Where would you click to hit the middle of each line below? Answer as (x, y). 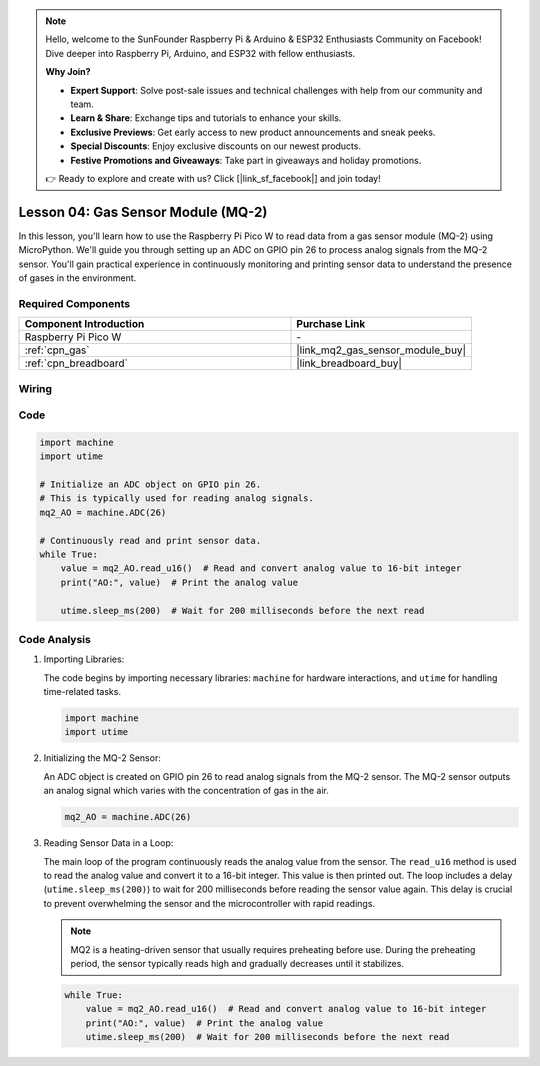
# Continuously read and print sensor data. (150, 540)
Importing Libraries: (84, 659)
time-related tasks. (82, 692)
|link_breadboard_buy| (349, 363)
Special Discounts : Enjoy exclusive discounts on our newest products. (216, 146)
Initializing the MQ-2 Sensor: (102, 758)
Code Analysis (55, 639)
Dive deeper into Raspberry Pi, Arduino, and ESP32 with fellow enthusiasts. (200, 53)
